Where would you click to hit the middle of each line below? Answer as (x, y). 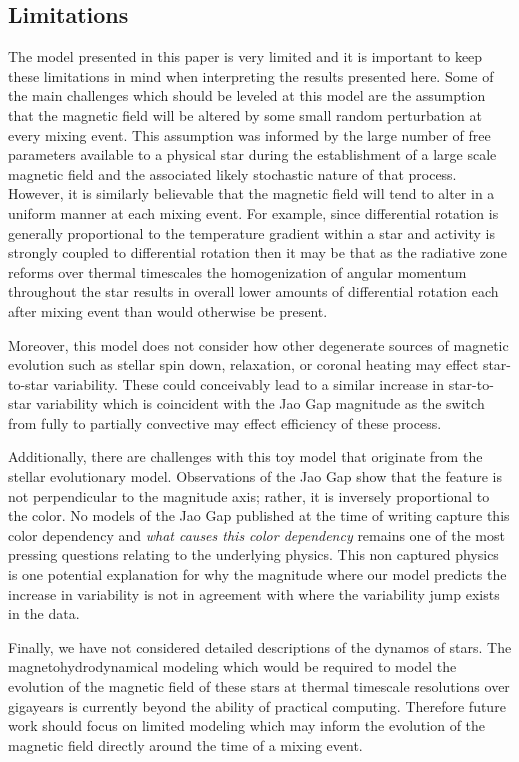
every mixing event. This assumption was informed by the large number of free (249, 134)
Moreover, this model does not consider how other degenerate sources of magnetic (258, 344)
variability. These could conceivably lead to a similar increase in (249, 383)
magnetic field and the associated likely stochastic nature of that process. (232, 173)
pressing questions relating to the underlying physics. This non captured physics (253, 554)
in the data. (44, 613)
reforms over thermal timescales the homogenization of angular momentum (237, 271)
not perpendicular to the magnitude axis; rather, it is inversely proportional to (249, 495)
